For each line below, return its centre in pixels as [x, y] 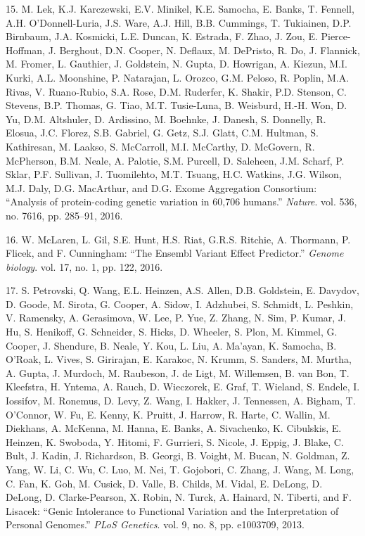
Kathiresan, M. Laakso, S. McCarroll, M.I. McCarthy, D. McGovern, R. [160, 146]
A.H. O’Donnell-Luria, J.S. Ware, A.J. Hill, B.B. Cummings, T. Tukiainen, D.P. [179, 22]
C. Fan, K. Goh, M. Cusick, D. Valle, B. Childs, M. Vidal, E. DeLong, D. [164, 483]
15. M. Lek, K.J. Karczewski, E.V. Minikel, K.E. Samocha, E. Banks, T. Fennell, [180, 8]
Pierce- [336, 36]
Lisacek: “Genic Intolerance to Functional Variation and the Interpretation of [172, 510]
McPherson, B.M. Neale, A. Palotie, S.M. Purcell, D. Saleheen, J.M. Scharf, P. [175, 160]
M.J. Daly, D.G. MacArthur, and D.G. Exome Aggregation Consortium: [161, 187]
